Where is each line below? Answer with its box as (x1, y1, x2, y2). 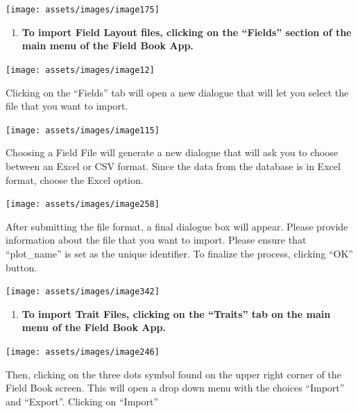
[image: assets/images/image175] (6, 5, 160, 15)
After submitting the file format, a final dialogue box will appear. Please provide (6, 219, 348, 233)
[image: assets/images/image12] (6, 65, 155, 75)
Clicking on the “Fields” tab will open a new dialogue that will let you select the (6, 85, 349, 99)
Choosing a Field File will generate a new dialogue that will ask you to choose (6, 145, 338, 160)
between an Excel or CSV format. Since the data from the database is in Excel (6, 158, 341, 173)
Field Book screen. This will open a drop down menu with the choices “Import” (6, 380, 345, 395)
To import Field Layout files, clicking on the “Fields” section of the (22, 24, 352, 39)
